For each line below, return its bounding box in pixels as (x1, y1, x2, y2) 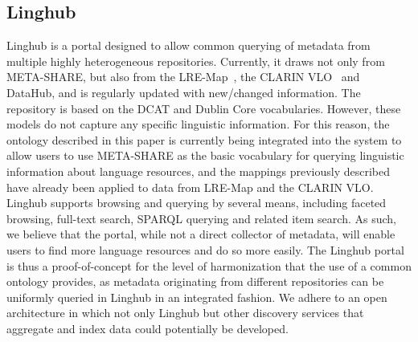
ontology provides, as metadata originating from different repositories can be (6, 273, 384, 290)
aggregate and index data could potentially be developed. (6, 320, 289, 336)
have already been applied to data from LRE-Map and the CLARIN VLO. (6, 178, 374, 195)
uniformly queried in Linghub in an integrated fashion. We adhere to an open (6, 288, 387, 305)
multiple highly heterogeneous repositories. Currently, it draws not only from (6, 52, 385, 69)
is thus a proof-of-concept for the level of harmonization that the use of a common (6, 257, 412, 274)
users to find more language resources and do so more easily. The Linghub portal (6, 241, 404, 258)
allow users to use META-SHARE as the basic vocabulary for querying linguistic (6, 147, 404, 164)
